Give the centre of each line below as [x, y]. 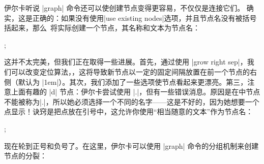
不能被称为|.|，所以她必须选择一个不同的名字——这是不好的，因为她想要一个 [132, 101]
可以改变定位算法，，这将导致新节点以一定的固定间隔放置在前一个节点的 [130, 71]
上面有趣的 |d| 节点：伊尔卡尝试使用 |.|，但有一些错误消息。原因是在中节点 [136, 92]
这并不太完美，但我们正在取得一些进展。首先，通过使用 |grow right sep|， [126, 62]
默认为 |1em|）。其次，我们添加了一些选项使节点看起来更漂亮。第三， [133, 81]
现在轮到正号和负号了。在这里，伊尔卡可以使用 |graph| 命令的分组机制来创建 [131, 145]
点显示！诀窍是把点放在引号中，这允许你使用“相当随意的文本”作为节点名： [129, 111]
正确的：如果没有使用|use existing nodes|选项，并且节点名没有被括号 [144, 18]
